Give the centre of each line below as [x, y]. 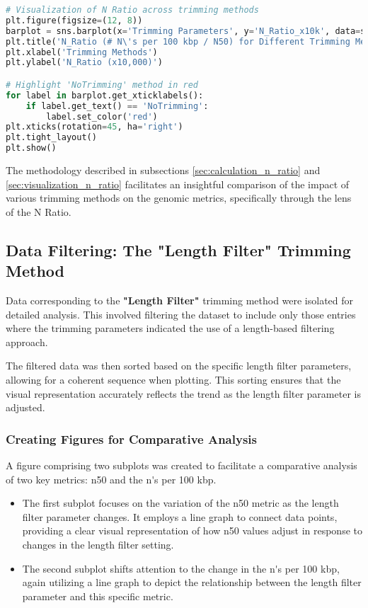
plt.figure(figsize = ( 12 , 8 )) [74, 20]
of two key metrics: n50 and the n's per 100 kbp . [111, 479]
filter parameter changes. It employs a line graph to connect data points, [180, 516]
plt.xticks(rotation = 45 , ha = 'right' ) [94, 127]
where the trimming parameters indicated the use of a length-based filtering [170, 328]
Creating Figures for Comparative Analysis [131, 438]
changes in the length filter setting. [98, 544]
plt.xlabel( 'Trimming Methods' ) [82, 52]
